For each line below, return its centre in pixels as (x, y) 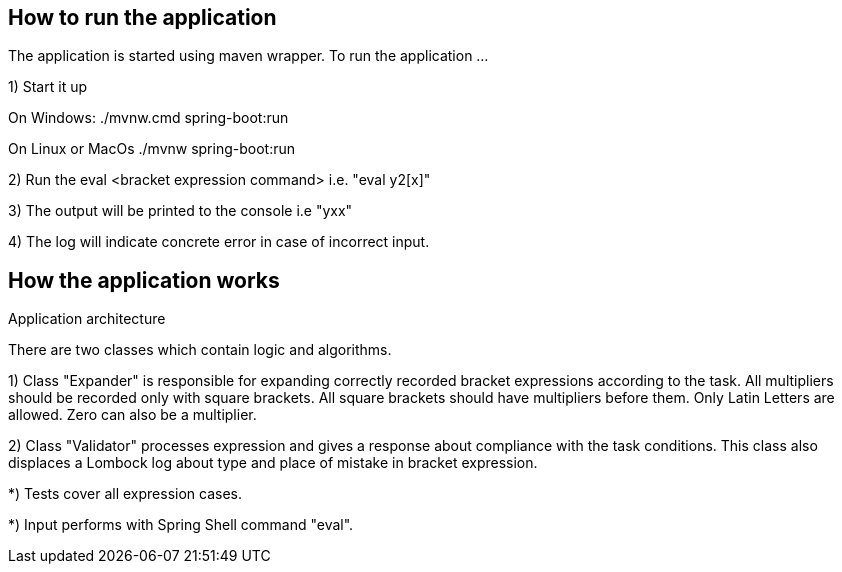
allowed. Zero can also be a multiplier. (132, 415)
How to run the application (142, 17)
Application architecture (87, 319)
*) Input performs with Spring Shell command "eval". (181, 525)
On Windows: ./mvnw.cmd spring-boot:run (148, 118)
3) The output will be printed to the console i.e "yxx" (180, 211)
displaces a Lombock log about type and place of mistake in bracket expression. (273, 463)
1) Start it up (47, 87)
